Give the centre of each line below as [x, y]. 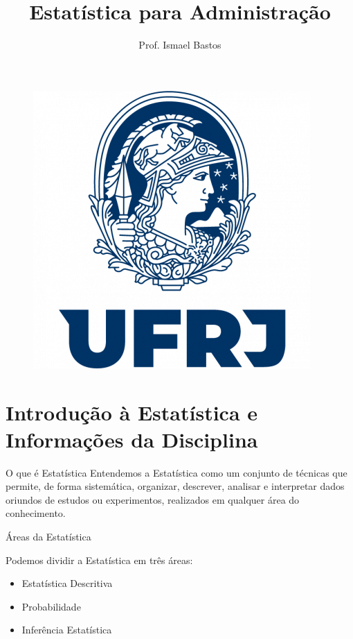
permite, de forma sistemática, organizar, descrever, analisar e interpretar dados [175, 486]
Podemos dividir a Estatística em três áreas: [99, 560]
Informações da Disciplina [132, 439]
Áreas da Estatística [48, 536]
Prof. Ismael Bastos [180, 45]
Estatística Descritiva [67, 583]
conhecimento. [36, 513]
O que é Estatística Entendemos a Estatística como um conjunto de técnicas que [176, 472]
